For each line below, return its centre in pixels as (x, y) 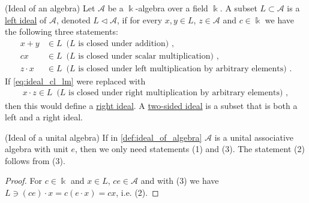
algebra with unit (37, 149)
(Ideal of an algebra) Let (50, 8)
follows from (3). (35, 160)
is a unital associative (254, 137)
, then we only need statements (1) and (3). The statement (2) (190, 149)
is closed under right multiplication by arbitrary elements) (176, 93)
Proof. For (24, 181)
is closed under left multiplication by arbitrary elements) (182, 69)
